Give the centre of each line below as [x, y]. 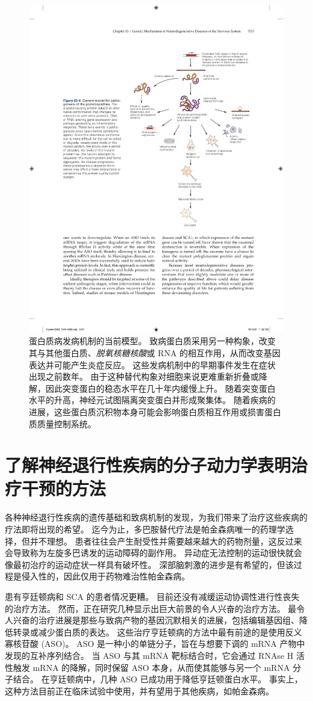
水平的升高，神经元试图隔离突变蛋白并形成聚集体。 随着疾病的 [152, 400]
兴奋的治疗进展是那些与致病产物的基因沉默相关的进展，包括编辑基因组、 [156, 620]
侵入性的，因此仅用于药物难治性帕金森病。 [105, 576]
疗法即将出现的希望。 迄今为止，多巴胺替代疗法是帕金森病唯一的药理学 [145, 529]
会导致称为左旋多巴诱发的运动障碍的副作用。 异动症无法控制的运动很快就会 [153, 553]
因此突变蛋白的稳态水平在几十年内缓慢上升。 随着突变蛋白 [160, 388]
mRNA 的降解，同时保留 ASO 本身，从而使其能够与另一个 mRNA [161, 667]
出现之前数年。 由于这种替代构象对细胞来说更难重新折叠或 [144, 376]
